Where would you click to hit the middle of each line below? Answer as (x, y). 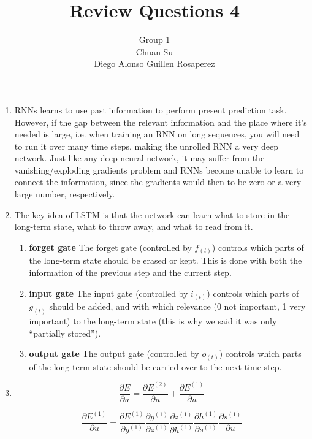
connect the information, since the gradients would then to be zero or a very (158, 182)
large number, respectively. (65, 194)
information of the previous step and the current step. (130, 272)
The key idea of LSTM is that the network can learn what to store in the (152, 214)
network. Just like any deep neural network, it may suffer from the (139, 158)
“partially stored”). (65, 333)
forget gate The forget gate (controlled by (110, 247)
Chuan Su (154, 51)
